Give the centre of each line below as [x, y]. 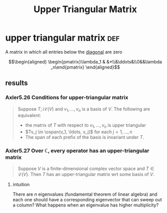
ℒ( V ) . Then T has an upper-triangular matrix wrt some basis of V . [86, 174]
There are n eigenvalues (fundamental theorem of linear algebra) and [85, 194]
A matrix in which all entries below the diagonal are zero [64, 52]
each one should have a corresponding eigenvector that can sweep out [87, 199]
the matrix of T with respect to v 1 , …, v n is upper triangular [86, 126]
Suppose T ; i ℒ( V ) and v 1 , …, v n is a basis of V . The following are [84, 109]
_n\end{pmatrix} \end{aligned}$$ [85, 67]
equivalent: [29, 116]
